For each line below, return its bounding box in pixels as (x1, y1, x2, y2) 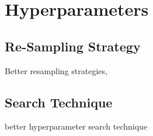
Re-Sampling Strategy (5, 37, 141, 55)
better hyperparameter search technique (5, 120, 148, 132)
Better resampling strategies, (5, 64, 107, 76)
